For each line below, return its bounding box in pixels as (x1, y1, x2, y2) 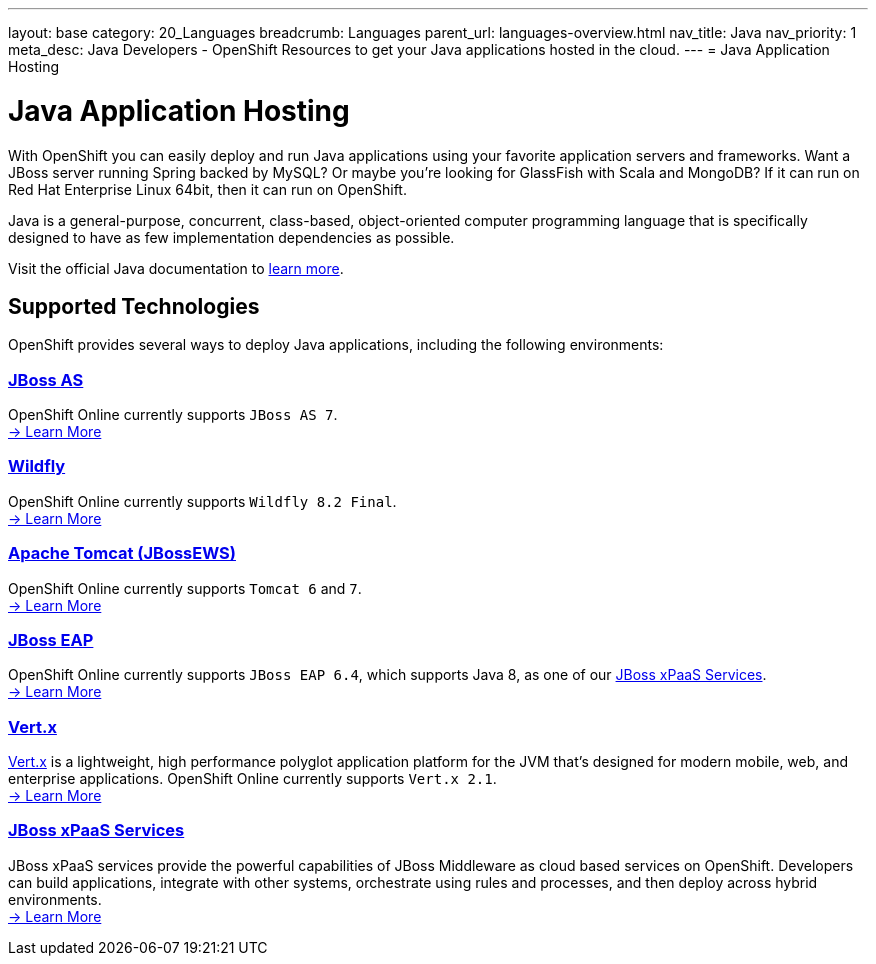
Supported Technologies (8, 293, 260, 319)
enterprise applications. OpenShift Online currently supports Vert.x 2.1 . (8, 770, 497, 788)
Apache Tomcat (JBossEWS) (8, 543, 236, 564)
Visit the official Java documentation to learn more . (8, 259, 344, 277)
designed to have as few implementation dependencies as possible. (8, 228, 455, 246)
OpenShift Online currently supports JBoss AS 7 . (8, 406, 338, 424)
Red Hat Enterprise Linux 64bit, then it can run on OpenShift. (8, 180, 407, 198)
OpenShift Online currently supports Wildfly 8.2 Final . (8, 492, 397, 510)
